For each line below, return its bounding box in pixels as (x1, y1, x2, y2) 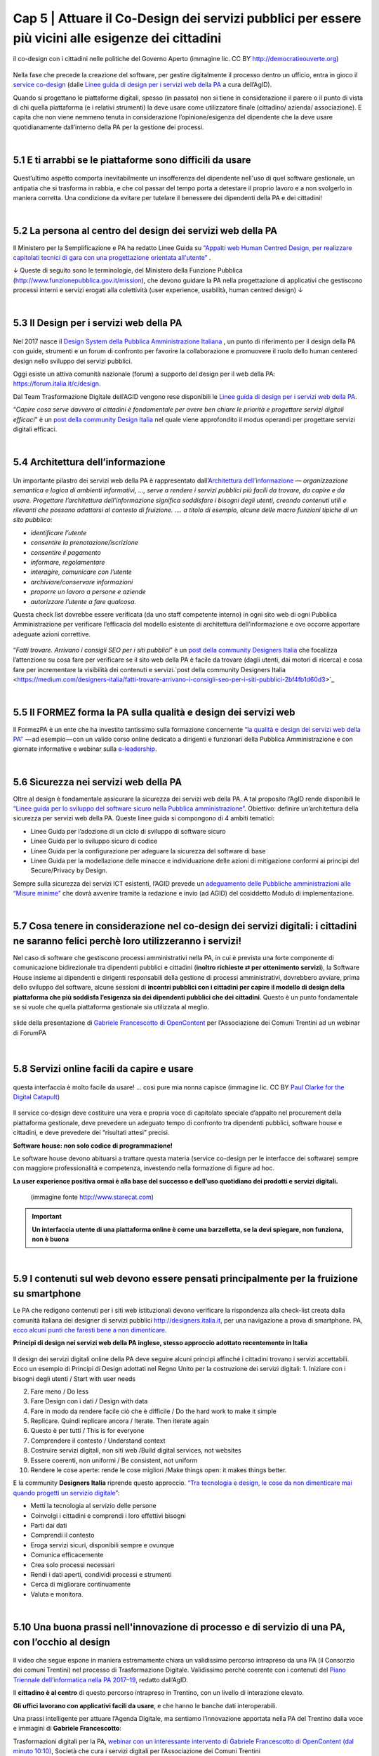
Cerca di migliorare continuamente (30, 1580, 131, 1589)
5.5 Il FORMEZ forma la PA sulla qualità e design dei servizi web (13, 707, 295, 719)
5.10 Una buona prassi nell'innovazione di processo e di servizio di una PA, (13, 1621, 345, 1633)
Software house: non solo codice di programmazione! (13, 1141, 173, 1150)
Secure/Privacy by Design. (30, 866, 108, 874)
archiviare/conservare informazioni (30, 577, 133, 586)
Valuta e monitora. (30, 1590, 84, 1598)
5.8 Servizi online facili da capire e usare (13, 1063, 194, 1075)
